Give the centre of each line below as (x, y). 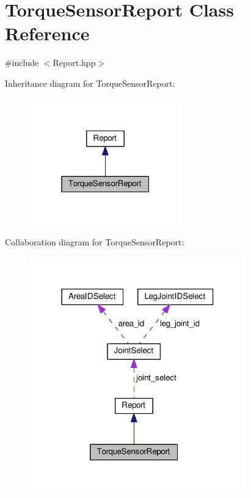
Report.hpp (74, 63)
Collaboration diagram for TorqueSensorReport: (95, 241)
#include (22, 63)
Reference (47, 33)
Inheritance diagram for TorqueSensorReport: (90, 83)
